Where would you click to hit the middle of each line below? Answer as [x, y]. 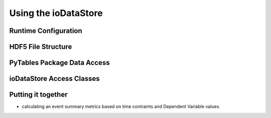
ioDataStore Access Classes [54, 79]
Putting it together [38, 95]
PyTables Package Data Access [59, 63]
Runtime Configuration [46, 31]
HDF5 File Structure [41, 47]
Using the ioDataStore [56, 13]
